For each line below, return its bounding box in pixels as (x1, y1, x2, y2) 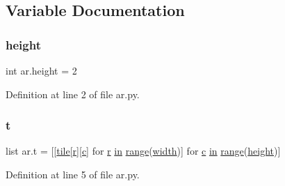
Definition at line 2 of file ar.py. (6, 86, 140, 101)
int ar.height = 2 (6, 63, 77, 77)
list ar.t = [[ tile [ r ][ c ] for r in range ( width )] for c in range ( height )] (6, 144, 281, 158)
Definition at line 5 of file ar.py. (6, 167, 140, 181)
